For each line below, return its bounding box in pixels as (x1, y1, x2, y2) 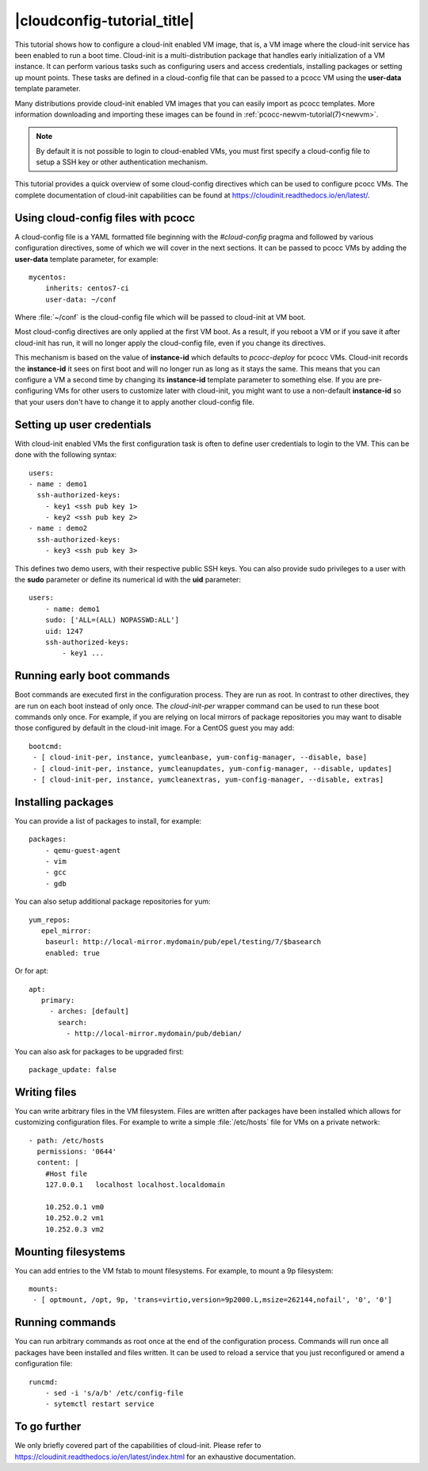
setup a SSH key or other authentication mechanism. (36, 157, 208, 167)
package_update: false (29, 1065, 117, 1074)
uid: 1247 (44, 627, 83, 636)
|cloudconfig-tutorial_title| (14, 12, 195, 29)
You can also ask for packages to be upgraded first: (14, 1047, 184, 1056)
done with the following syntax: (14, 450, 117, 459)
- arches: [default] (49, 1007, 130, 1016)
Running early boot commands (14, 669, 170, 682)
